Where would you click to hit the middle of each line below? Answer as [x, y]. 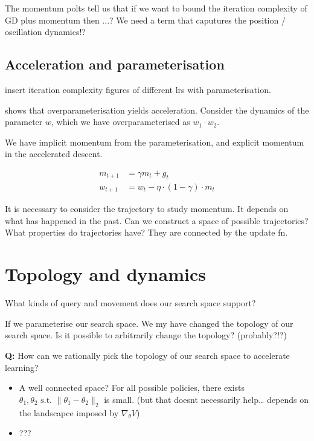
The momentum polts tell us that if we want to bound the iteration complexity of [156, 8]
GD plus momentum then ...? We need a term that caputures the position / [145, 20]
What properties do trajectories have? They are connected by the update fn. [146, 232]
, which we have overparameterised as [121, 122]
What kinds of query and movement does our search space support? [130, 303]
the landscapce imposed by [69, 412]
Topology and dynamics [105, 274]
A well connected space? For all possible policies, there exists [132, 388]
